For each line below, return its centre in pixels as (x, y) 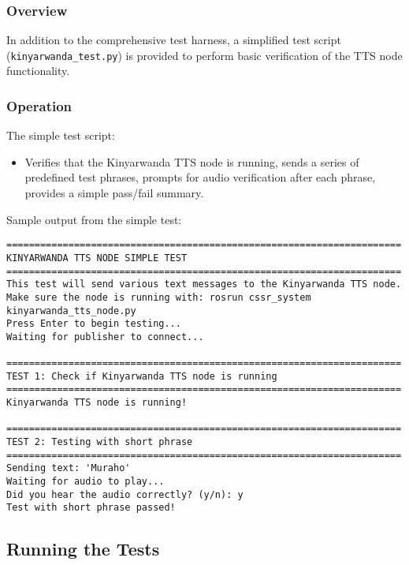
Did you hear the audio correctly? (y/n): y (125, 494)
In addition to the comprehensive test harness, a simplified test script (174, 40)
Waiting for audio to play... (86, 482)
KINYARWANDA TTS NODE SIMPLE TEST (97, 258)
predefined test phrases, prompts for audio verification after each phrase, (200, 177)
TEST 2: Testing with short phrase (100, 442)
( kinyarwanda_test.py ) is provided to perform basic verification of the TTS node (204, 55)
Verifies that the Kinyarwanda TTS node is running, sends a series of (192, 161)
